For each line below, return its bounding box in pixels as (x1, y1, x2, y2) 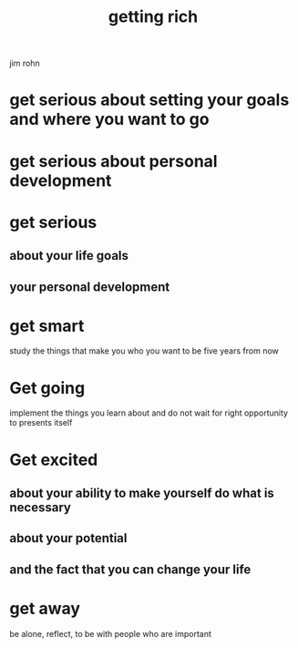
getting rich (108, 6, 199, 27)
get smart (9, 315, 85, 336)
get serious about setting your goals (9, 89, 290, 110)
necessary (9, 499, 71, 515)
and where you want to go (9, 109, 210, 129)
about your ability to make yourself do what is (9, 485, 275, 500)
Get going (9, 377, 86, 398)
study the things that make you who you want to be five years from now (9, 345, 280, 356)
